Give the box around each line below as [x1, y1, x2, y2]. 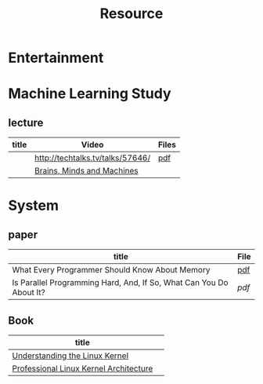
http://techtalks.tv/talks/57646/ [34, 152, 151, 163]
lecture [8, 115, 44, 130]
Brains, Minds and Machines [34, 166, 139, 177]
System [8, 197, 59, 214]
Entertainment [8, 49, 104, 67]
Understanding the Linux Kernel [12, 350, 129, 361]
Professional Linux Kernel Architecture [12, 363, 153, 374]
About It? [12, 287, 45, 298]
